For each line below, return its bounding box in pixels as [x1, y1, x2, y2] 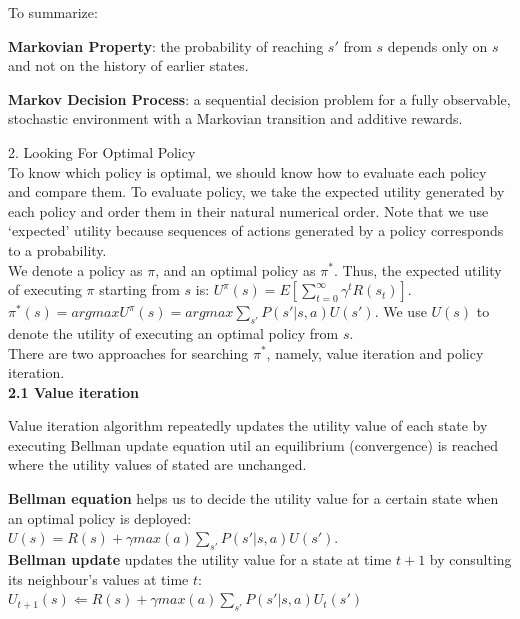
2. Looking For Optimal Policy [8, 141, 196, 162]
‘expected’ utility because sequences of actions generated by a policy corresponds [8, 220, 504, 241]
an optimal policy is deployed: [8, 507, 192, 528]
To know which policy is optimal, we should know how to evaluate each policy [8, 161, 487, 182]
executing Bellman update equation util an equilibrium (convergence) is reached [8, 434, 499, 455]
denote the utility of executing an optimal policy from [8, 322, 339, 343]
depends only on [387, 35, 488, 56]
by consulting [429, 549, 512, 570]
